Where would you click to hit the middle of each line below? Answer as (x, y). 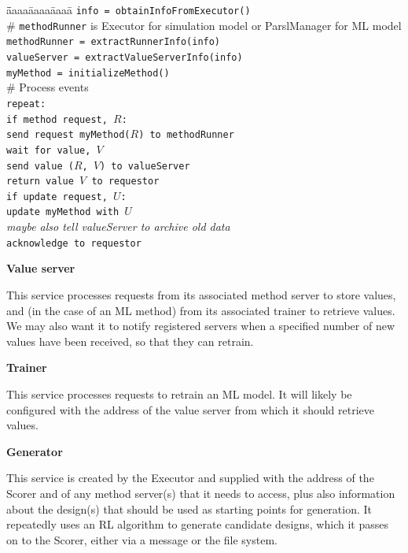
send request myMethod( (68, 135)
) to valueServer (145, 166)
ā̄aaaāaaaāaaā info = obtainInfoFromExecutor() (129, 9)
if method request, (57, 119)
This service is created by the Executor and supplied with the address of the (190, 478)
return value (40, 182)
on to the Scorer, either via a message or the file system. (142, 539)
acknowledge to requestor (74, 243)
